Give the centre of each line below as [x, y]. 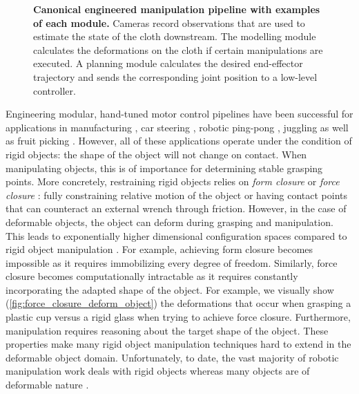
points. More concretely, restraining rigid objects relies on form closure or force [173, 181]
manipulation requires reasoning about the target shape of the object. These [167, 330]
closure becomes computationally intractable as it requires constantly [152, 276]
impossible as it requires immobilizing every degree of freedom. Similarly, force [172, 262]
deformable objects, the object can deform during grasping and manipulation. [169, 222]
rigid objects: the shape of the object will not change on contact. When [156, 154]
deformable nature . [47, 385]
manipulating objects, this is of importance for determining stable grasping [164, 168]
